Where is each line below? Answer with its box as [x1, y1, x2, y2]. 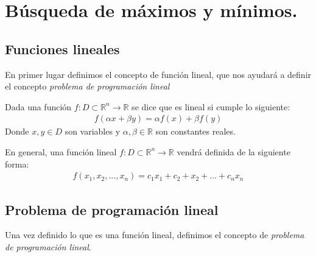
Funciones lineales [5, 39, 120, 58]
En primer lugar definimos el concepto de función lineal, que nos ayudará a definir [5, 68, 312, 80]
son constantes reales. [155, 125, 236, 138]
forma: [5, 157, 29, 170]
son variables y [65, 125, 121, 138]
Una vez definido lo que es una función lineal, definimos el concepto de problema [5, 228, 304, 241]
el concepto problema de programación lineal [5, 80, 170, 93]
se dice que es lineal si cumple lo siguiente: [132, 100, 290, 113]
